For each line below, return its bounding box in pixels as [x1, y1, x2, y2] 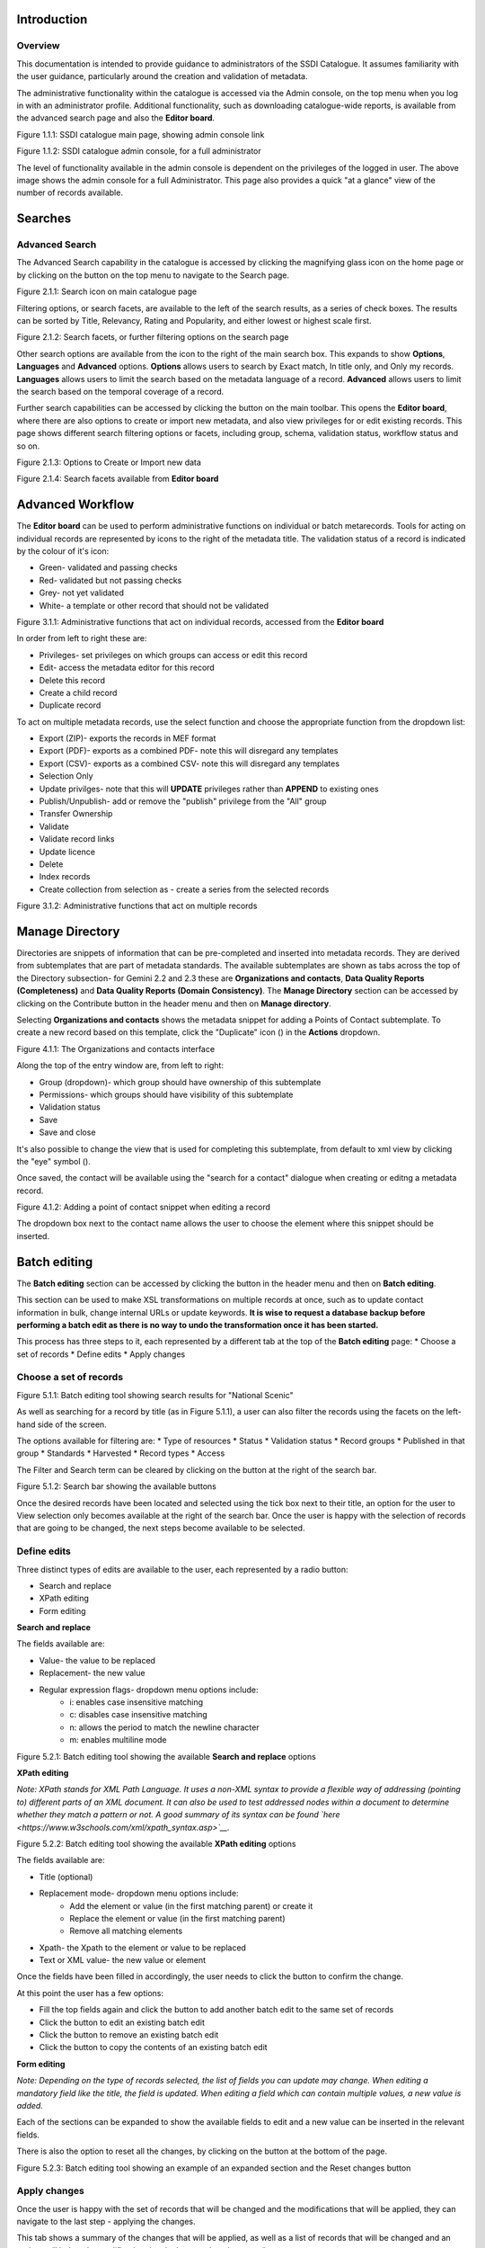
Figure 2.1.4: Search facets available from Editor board [16, 473, 219, 485]
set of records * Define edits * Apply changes [16, 1349, 186, 1360]
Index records [39, 871, 91, 882]
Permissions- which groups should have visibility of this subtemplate [39, 1089, 294, 1100]
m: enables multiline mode [69, 1735, 167, 1745]
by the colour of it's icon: [16, 545, 110, 557]
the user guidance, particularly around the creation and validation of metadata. [16, 71, 308, 82]
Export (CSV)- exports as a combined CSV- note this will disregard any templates [39, 758, 340, 769]
